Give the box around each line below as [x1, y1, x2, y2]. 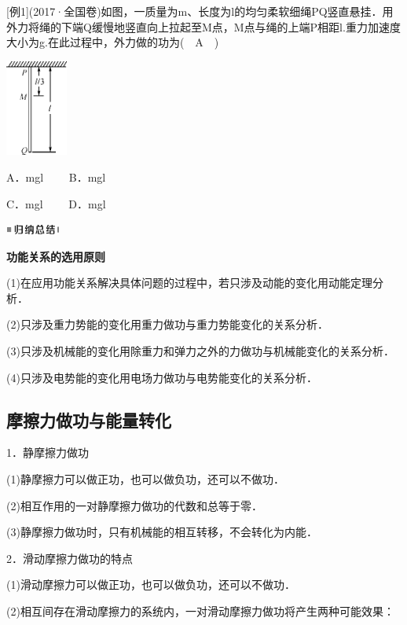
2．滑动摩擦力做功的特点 [6, 550, 133, 566]
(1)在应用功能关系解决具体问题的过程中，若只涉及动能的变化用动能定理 [6, 274, 372, 291]
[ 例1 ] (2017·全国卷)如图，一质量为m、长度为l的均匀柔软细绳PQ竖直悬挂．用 [6, 3, 394, 19]
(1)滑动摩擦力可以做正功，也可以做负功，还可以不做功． [6, 576, 295, 593]
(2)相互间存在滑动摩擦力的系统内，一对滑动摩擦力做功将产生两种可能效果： [6, 603, 394, 619]
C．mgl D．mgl [6, 195, 106, 211]
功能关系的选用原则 [6, 248, 105, 264]
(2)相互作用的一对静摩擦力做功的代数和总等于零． [6, 497, 262, 513]
